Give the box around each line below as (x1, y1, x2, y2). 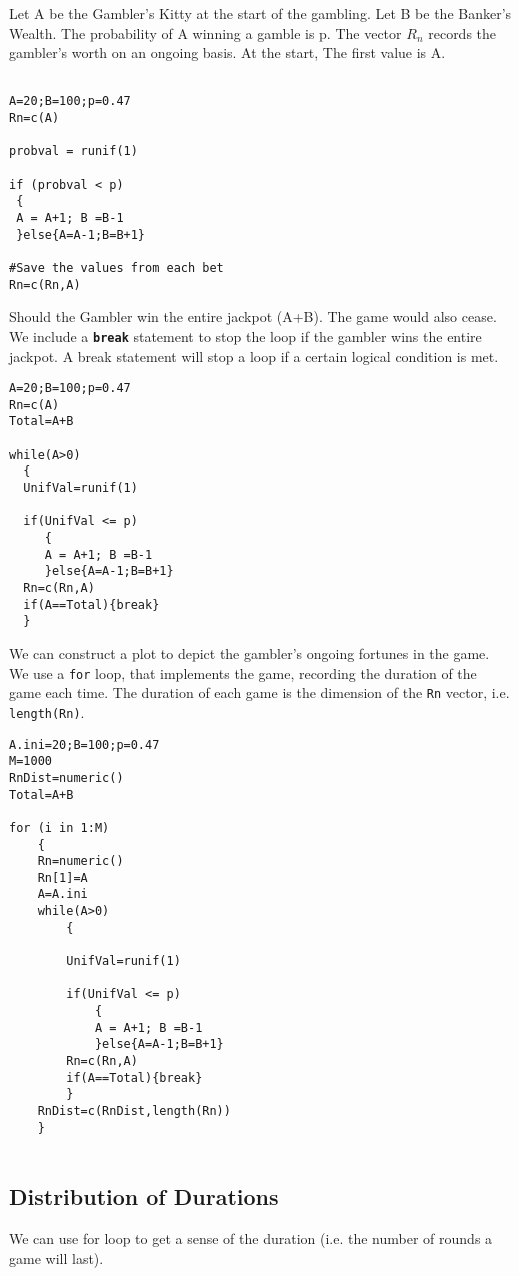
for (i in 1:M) (9, 820, 110, 835)
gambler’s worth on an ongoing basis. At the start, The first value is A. (9, 42, 446, 63)
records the (428, 22, 497, 43)
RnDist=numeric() (9, 770, 124, 785)
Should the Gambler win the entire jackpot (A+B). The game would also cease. (9, 306, 497, 327)
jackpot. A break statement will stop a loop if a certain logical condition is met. (9, 345, 499, 366)
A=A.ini (37, 887, 88, 902)
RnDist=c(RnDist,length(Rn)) (37, 1104, 231, 1118)
